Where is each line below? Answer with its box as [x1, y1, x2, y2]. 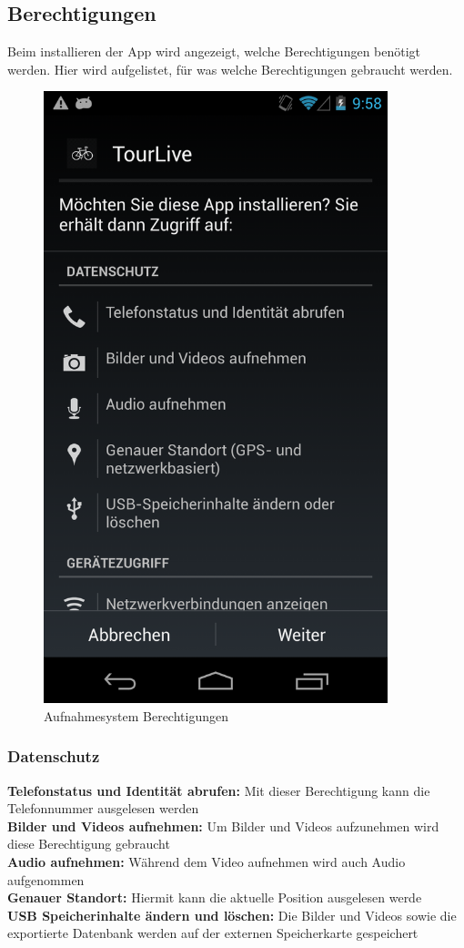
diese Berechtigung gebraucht [7, 834, 170, 853]
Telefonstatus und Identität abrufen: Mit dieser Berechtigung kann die [7, 780, 430, 800]
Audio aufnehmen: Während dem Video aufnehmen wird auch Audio [7, 852, 406, 872]
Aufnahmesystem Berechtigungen [44, 706, 228, 725]
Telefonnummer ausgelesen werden [7, 799, 199, 818]
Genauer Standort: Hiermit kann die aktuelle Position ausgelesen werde [7, 888, 422, 907]
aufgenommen [7, 870, 85, 889]
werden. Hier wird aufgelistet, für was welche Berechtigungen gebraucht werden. [7, 59, 453, 78]
